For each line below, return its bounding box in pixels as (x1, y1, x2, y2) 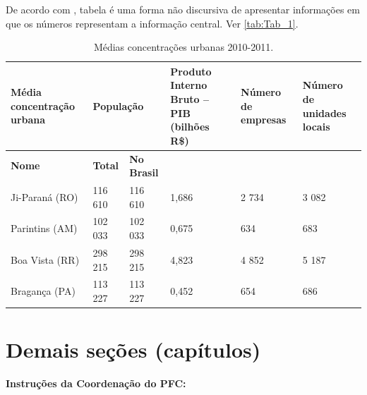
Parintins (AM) (11, 221, 78, 236)
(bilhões (170, 119, 210, 134)
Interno (170, 78, 207, 92)
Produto (170, 63, 212, 78)
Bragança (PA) (11, 284, 76, 298)
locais (302, 119, 330, 134)
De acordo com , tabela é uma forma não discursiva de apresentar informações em (6, 2, 360, 16)
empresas (241, 112, 287, 127)
